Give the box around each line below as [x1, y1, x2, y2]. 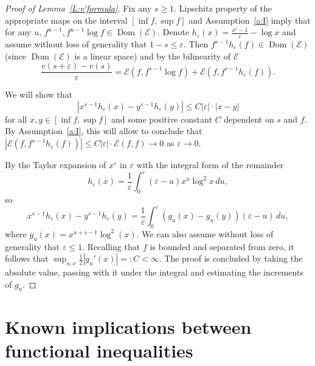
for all [5, 112, 27, 125]
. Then [183, 38, 209, 50]
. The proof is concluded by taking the [159, 252, 303, 265]
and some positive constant [111, 112, 212, 125]
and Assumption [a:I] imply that [189, 13, 311, 26]
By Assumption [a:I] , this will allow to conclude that [5, 124, 202, 137]
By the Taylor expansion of [5, 158, 106, 171]
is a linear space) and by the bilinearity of [74, 49, 231, 62]
